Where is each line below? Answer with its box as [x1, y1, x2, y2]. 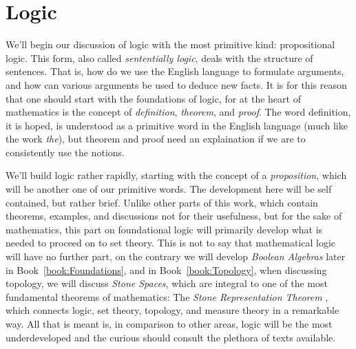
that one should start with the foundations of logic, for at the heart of [6, 91, 301, 105]
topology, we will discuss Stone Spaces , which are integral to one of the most [6, 276, 328, 290]
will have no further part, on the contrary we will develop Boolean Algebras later [6, 249, 346, 264]
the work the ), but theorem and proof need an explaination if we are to [6, 131, 306, 146]
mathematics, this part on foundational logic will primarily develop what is [6, 222, 323, 236]
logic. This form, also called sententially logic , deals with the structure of [6, 50, 313, 65]
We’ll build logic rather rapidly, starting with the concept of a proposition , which [6, 168, 347, 182]
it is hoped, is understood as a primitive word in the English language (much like [6, 118, 348, 132]
